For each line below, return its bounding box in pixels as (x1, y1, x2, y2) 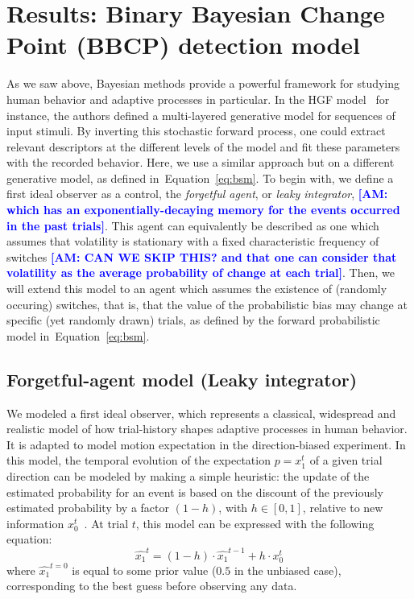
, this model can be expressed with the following (135, 514, 375, 531)
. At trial (84, 514, 129, 531)
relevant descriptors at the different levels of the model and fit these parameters (6, 138, 400, 155)
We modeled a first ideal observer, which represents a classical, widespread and (6, 404, 396, 421)
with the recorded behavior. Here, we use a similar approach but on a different (6, 154, 395, 171)
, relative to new (302, 499, 383, 516)
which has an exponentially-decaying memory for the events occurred (6, 201, 400, 218)
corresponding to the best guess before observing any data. (6, 577, 297, 594)
